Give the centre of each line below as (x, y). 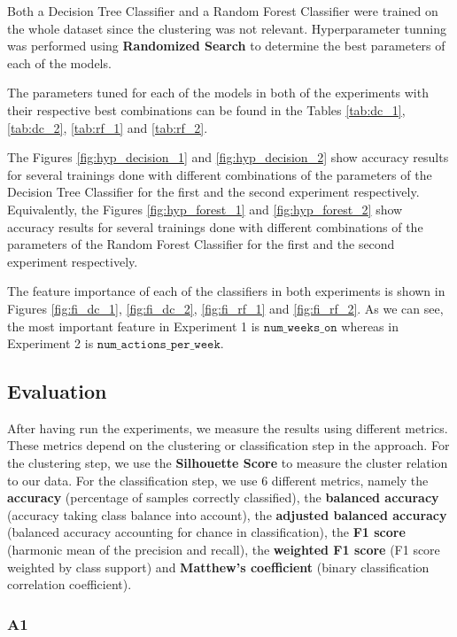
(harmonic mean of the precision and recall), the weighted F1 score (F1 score (224, 550)
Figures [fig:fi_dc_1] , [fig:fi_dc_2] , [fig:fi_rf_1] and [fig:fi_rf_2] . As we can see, (225, 308)
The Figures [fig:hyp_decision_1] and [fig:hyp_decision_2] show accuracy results (228, 157)
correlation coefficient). (70, 584)
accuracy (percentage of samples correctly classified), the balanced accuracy (223, 497)
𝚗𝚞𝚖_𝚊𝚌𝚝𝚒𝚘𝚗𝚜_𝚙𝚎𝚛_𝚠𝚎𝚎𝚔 (159, 345)
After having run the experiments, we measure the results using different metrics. (228, 427)
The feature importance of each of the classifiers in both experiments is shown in (226, 291)
